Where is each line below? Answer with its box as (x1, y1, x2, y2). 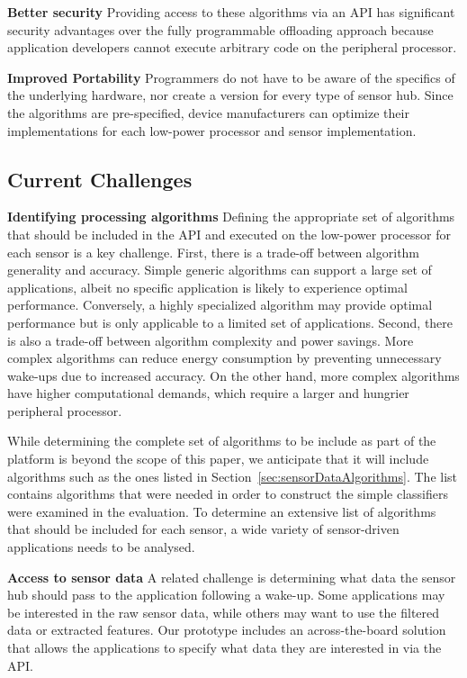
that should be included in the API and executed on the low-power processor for (7, 224, 451, 243)
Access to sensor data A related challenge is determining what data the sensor (7, 567, 456, 586)
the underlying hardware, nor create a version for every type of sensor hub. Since (7, 86, 454, 104)
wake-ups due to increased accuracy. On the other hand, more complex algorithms (7, 366, 460, 384)
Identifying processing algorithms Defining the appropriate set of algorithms (7, 207, 455, 226)
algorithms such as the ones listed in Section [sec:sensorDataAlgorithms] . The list (7, 466, 458, 485)
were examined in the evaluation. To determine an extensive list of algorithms (7, 502, 436, 520)
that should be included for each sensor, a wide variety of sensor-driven (7, 520, 400, 538)
